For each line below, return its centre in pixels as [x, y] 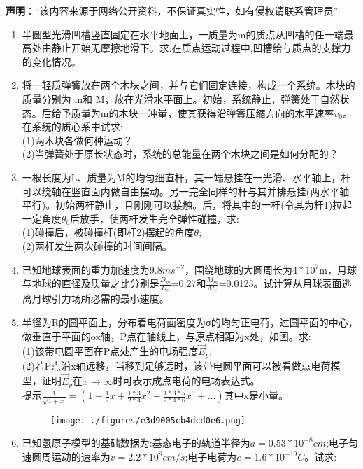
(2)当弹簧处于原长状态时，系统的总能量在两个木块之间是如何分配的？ [180, 154]
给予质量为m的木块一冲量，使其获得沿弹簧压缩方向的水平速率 [193, 112]
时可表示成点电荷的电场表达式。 [186, 380]
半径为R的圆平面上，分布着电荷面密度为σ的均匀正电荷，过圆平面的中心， [190, 322]
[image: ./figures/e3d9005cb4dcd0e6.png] [148, 420]
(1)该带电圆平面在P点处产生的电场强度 [110, 351]
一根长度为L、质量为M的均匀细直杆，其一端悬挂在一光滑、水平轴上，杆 [186, 177]
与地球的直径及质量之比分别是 [91, 283]
